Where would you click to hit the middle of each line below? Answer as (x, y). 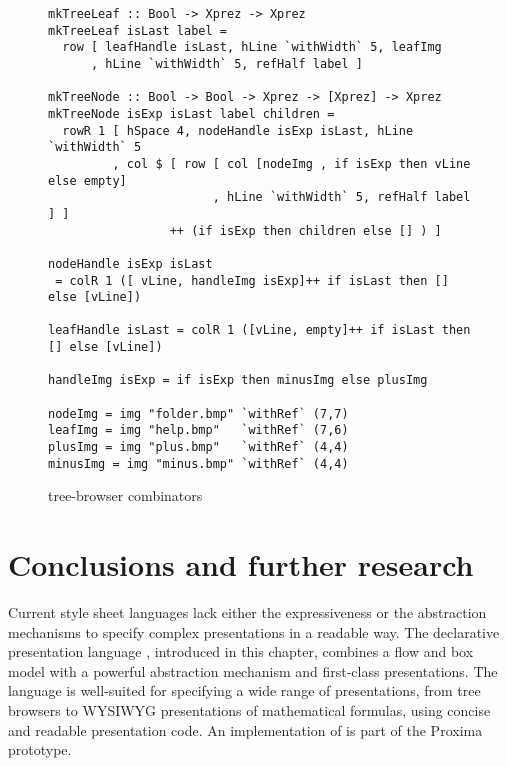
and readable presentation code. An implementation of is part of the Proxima (245, 729)
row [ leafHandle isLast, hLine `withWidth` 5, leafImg (252, 47)
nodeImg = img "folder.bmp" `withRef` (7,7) (198, 413)
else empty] (87, 180)
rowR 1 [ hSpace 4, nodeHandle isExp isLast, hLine (238, 130)
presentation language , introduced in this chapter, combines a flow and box (241, 651)
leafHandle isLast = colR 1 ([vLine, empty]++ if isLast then (259, 330)
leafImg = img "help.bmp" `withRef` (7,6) (198, 430)
